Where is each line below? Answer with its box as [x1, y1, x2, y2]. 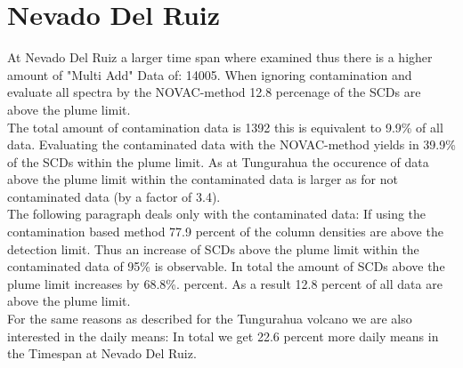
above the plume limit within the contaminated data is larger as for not [7, 170, 398, 188]
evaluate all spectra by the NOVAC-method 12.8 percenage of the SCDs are [7, 83, 421, 101]
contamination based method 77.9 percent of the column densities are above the [7, 222, 443, 241]
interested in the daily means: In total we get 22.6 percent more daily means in [7, 326, 439, 345]
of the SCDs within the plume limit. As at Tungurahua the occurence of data [7, 152, 429, 171]
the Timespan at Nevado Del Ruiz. [7, 344, 197, 363]
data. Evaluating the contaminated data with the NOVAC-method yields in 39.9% [7, 135, 456, 154]
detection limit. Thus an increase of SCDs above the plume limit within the [7, 239, 419, 258]
